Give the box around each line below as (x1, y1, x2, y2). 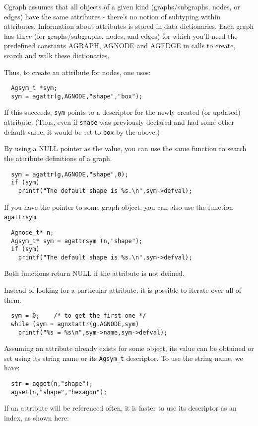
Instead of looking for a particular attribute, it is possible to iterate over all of (4, 285, 242, 295)
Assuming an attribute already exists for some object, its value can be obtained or (4, 343, 254, 353)
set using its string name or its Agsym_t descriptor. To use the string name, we (4, 352, 243, 363)
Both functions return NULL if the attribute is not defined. (4, 268, 185, 278)
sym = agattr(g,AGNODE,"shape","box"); (11, 92, 143, 100)
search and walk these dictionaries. (4, 50, 110, 60)
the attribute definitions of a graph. (4, 153, 112, 164)
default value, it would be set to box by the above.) (4, 126, 160, 137)
